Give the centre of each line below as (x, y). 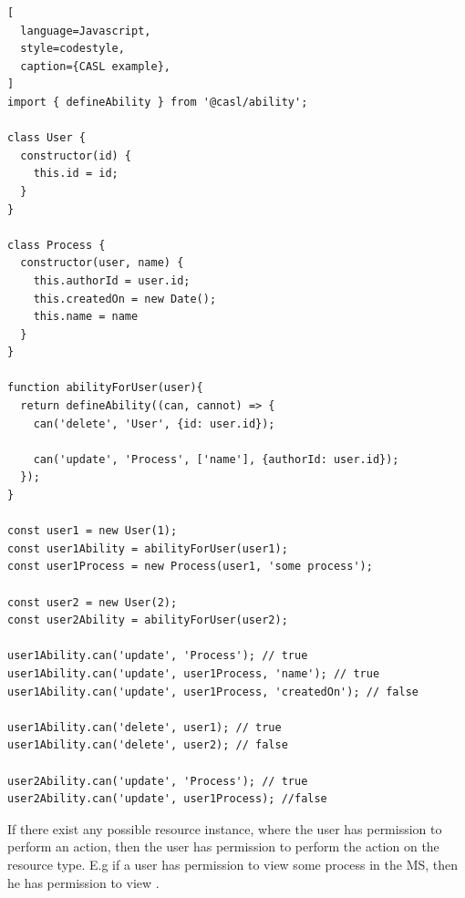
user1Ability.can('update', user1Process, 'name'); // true (194, 673)
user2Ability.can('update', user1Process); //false (167, 799)
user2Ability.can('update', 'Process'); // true (158, 781)
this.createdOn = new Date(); (125, 299)
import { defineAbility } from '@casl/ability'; (158, 102)
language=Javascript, (86, 31)
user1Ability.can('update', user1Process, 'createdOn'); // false (213, 692)
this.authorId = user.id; (112, 280)
